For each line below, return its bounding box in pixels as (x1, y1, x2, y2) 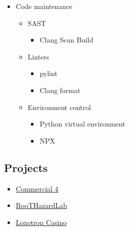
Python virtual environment (39, 118, 125, 129)
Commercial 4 (15, 183, 58, 193)
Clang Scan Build (39, 34, 93, 45)
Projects (4, 159, 48, 175)
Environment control (27, 101, 91, 112)
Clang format (39, 84, 80, 95)
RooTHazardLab (15, 200, 67, 210)
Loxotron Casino (15, 216, 67, 227)
